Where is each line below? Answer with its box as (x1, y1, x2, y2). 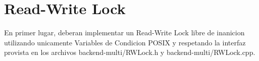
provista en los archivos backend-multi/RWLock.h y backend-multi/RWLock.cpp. (4, 47, 255, 57)
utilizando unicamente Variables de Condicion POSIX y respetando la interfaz (4, 37, 246, 47)
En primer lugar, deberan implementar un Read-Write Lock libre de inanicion (4, 27, 245, 38)
